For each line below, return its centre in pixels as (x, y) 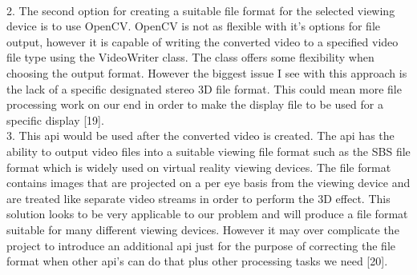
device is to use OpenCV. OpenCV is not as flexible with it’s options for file (193, 26)
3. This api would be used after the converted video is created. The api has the (200, 136)
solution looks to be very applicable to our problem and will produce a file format (207, 214)
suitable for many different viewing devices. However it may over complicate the (203, 229)
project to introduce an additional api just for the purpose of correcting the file (201, 245)
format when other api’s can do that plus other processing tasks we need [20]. (197, 261)
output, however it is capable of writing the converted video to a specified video (202, 41)
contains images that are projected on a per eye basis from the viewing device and (208, 183)
